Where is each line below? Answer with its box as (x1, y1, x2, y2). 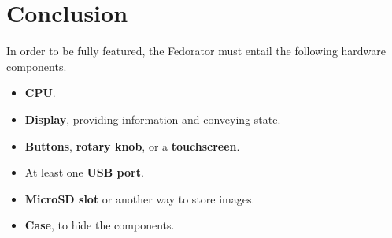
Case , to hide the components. (24, 217, 175, 233)
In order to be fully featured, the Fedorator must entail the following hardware (6, 43, 386, 59)
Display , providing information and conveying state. (24, 110, 281, 127)
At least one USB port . (24, 164, 144, 180)
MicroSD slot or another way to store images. (24, 190, 255, 206)
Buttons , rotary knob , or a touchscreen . (24, 137, 240, 154)
